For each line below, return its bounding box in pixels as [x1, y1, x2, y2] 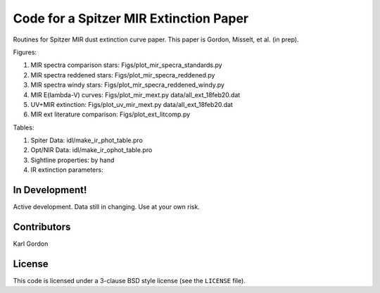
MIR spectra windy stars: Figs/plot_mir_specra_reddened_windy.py [30, 81, 225, 89]
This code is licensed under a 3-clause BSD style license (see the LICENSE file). [13, 276, 246, 285]
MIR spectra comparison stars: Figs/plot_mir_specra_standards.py [30, 61, 222, 70]
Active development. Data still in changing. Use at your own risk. [13, 203, 200, 211]
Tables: [13, 123, 34, 132]
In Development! [13, 184, 87, 197]
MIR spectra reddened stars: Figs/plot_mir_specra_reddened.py [30, 70, 215, 79]
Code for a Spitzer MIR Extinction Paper [13, 11, 249, 26]
